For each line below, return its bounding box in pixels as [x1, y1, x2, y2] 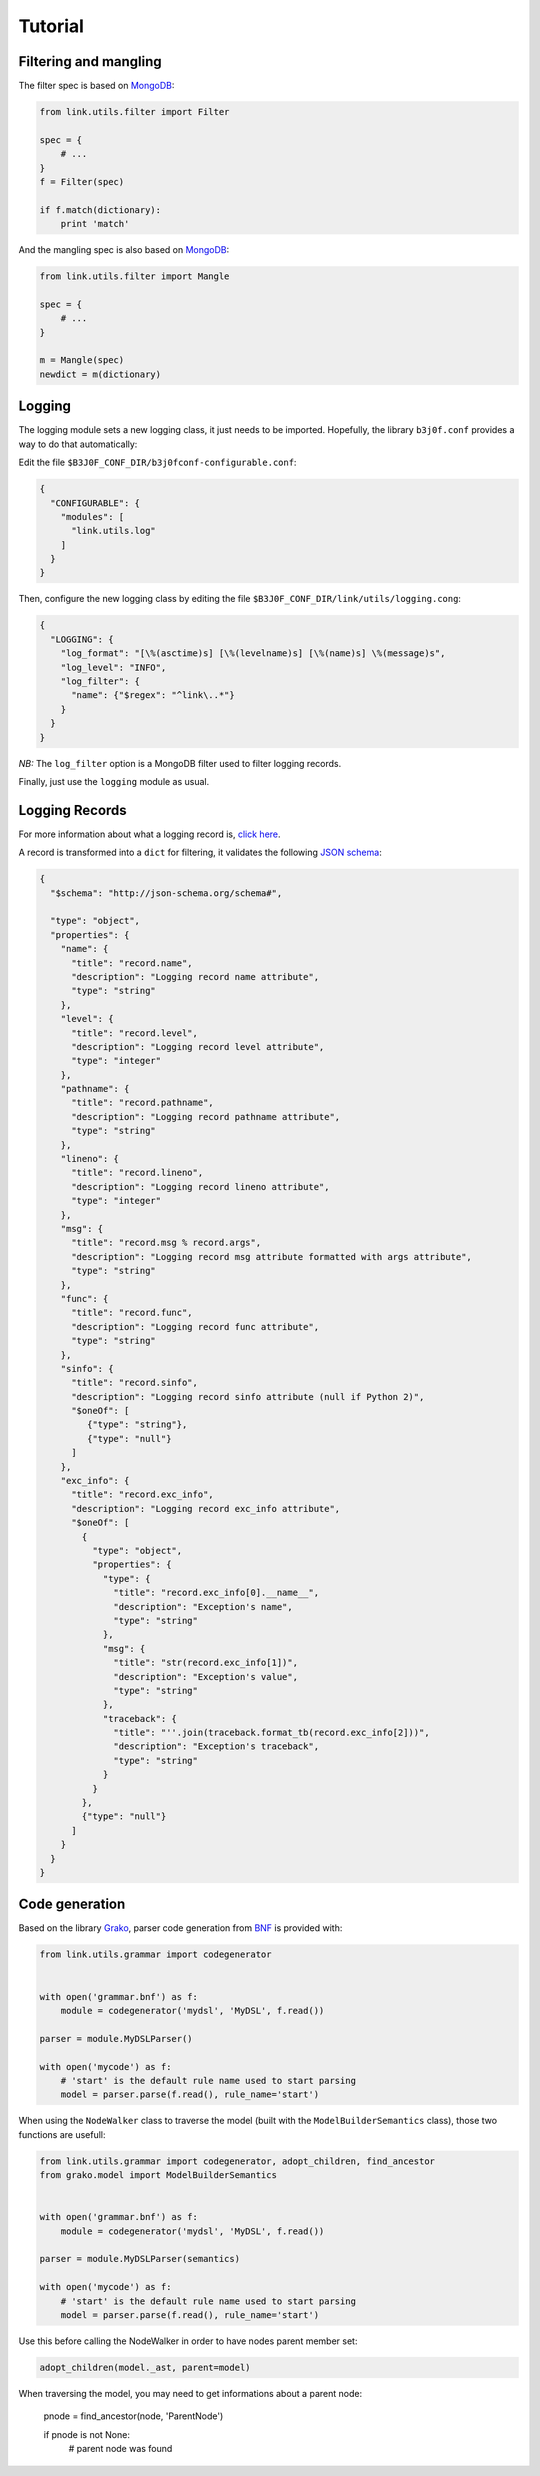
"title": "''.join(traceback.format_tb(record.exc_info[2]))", [113, 1727, 430, 1739]
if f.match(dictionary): [39, 204, 162, 215]
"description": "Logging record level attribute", [71, 1041, 325, 1052]
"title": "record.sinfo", [71, 1377, 199, 1389]
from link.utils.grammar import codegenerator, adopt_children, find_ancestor [39, 2155, 435, 2167]
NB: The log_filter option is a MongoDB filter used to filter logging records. [18, 757, 342, 769]
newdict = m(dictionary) [39, 368, 162, 380]
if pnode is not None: [43, 2428, 130, 2440]
